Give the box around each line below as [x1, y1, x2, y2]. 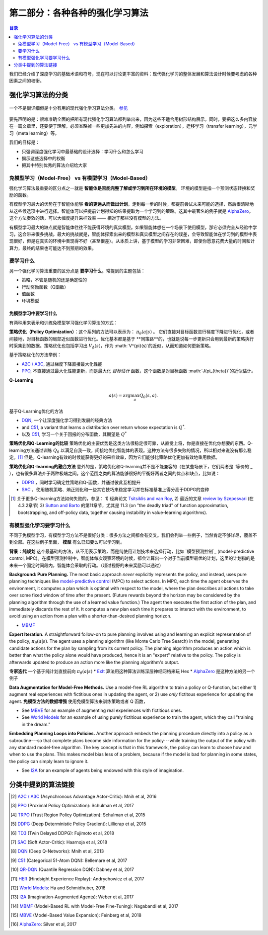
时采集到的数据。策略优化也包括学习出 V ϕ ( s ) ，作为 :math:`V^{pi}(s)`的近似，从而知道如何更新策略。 [9, 342, 213, 350]
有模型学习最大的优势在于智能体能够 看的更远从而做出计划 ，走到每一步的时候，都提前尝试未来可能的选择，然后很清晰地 [9, 201, 254, 207]
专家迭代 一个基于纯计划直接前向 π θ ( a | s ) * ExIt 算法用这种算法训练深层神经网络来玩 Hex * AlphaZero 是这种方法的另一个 [9, 669, 256, 676]
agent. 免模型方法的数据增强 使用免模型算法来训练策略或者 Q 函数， [9, 698, 148, 704]
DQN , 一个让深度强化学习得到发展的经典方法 [21, 418, 113, 424]
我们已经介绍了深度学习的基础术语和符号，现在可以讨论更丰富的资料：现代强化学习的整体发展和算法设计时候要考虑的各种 [9, 71, 257, 77]
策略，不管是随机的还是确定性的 [21, 277, 87, 283]
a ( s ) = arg [108, 393, 131, 398]
